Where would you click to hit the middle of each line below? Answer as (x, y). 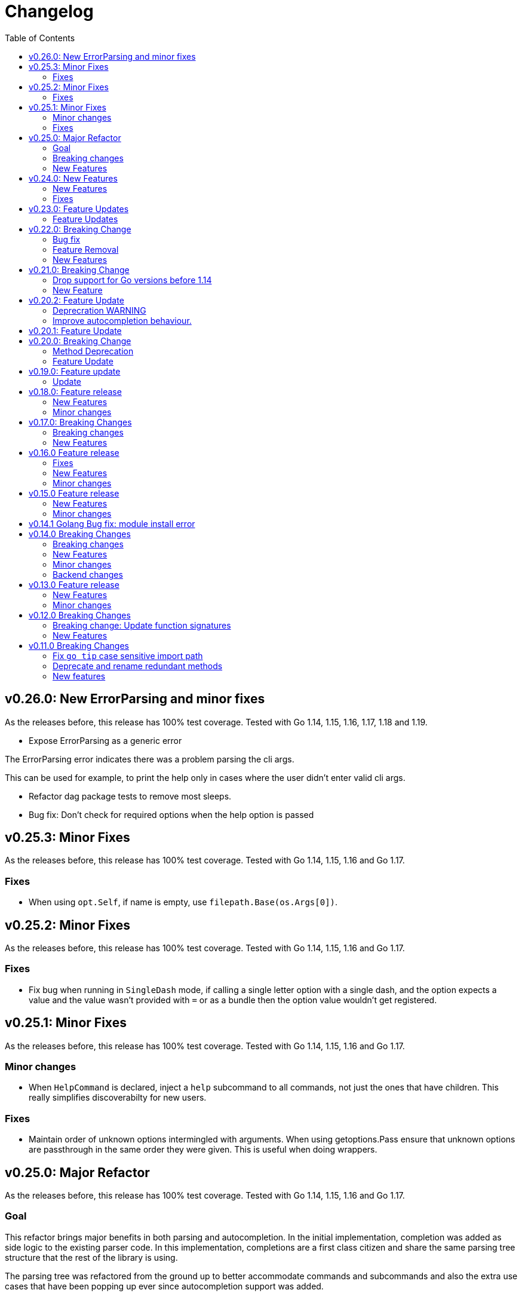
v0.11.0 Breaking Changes (79, 645)
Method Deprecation (93, 351)
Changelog (49, 11)
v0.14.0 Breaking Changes (80, 534)
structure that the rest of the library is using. (91, 1257)
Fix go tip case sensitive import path (128, 655)
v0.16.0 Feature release (74, 452)
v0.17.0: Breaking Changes (80, 422)
